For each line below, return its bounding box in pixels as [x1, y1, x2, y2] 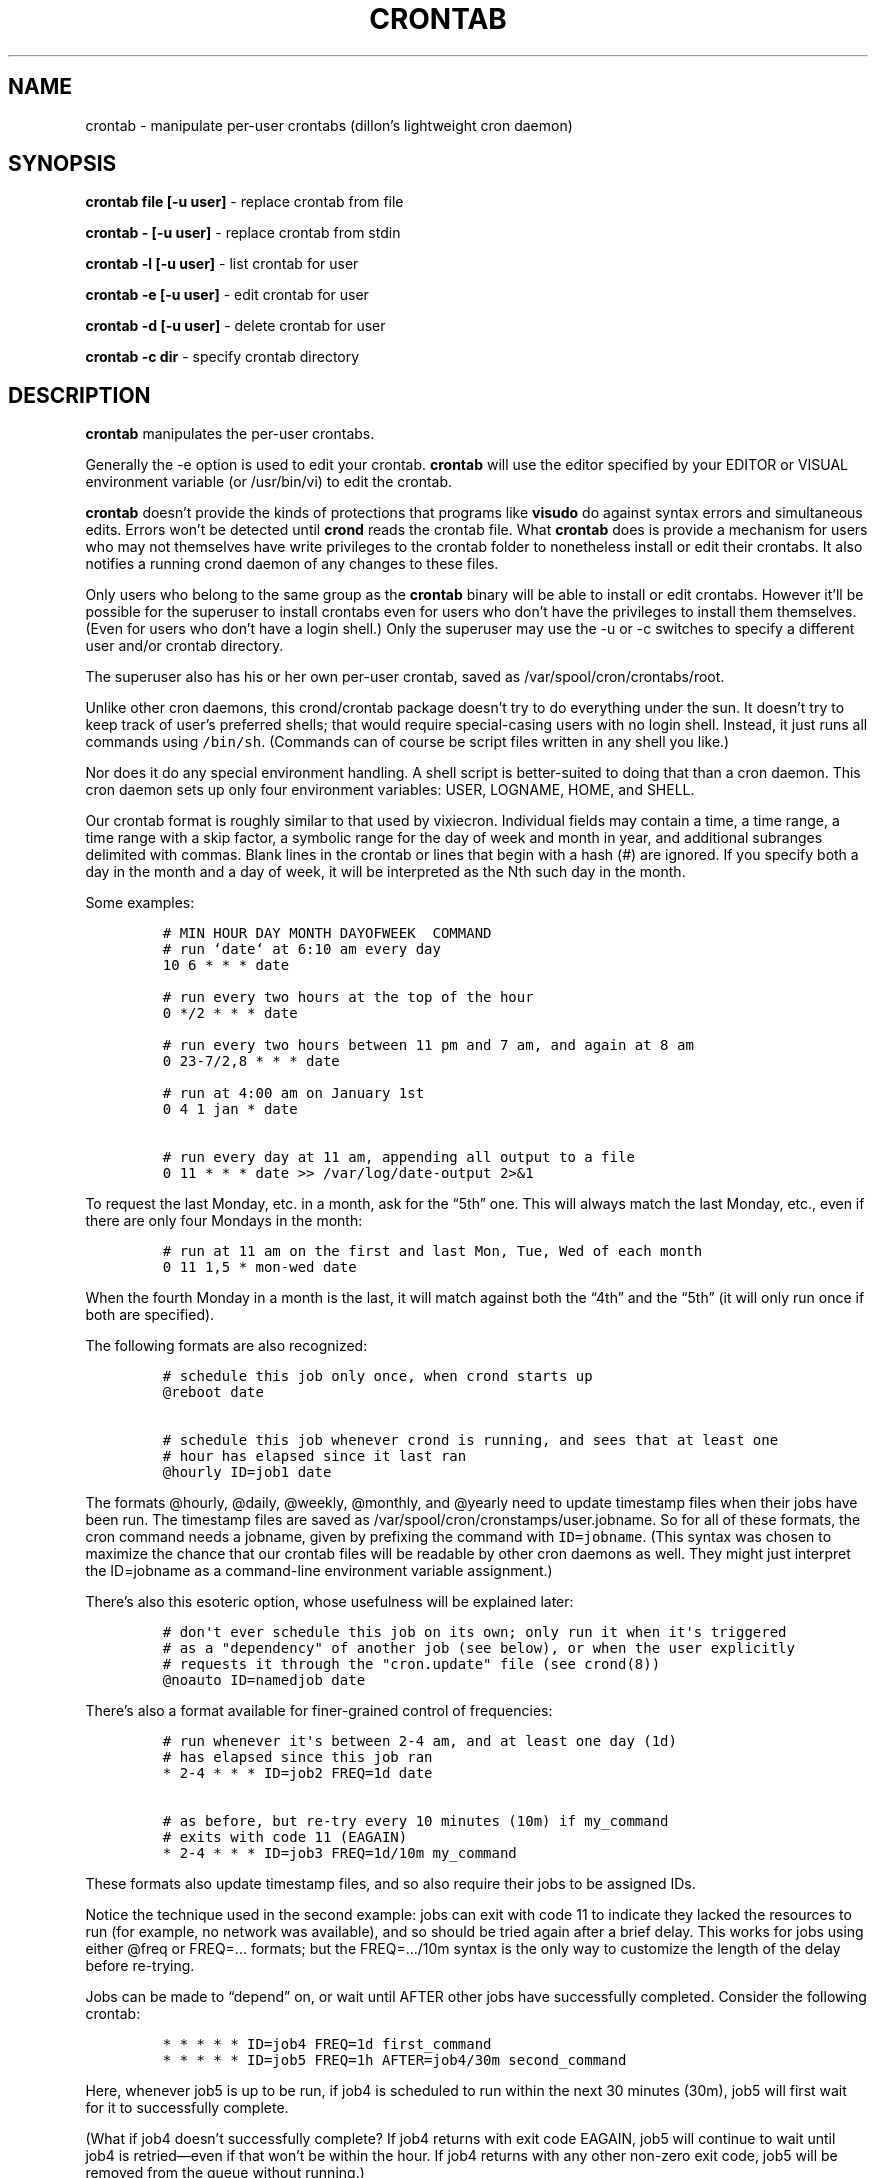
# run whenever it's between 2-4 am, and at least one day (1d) [162, 1733, 677, 1750]
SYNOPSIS [8, 151, 117, 177]
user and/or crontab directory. [85, 637, 284, 655]
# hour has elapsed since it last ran [162, 1448, 467, 1465]
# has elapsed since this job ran [162, 1749, 433, 1766]
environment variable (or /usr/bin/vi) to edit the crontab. [85, 473, 453, 491]
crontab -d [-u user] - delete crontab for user [85, 317, 386, 335]
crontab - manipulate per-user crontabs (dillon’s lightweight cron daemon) [85, 116, 573, 134]
